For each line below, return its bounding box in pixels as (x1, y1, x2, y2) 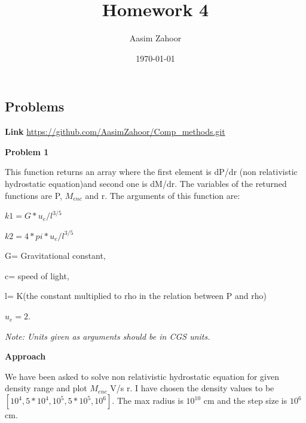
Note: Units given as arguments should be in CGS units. (5, 330, 210, 342)
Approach (5, 350, 46, 362)
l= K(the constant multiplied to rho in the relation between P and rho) (5, 289, 267, 302)
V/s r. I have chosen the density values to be (110, 382, 274, 394)
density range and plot (5, 382, 87, 394)
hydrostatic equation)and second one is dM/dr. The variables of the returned (5, 177, 287, 189)
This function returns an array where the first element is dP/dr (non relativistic (5, 165, 298, 178)
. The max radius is (112, 394, 183, 407)
